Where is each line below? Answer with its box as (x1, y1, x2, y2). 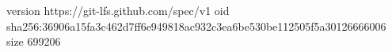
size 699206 (6, 33, 61, 50)
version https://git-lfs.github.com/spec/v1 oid (6, 2, 230, 18)
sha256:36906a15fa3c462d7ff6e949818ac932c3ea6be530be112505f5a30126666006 (6, 17, 386, 34)
